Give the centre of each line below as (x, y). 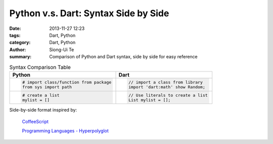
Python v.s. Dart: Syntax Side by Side (89, 13)
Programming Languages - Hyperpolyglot (65, 131)
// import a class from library (166, 82)
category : (20, 43)
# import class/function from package (67, 82)
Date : (15, 28)
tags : (15, 35)
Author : (18, 49)
